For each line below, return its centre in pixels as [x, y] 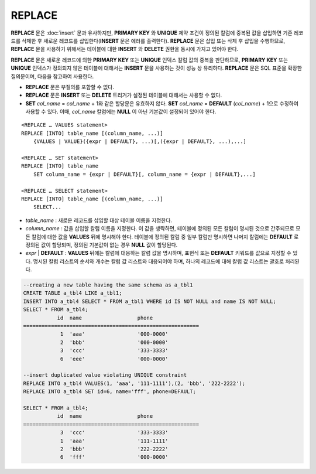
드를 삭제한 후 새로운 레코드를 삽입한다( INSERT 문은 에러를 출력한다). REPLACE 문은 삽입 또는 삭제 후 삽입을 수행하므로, [148, 40]
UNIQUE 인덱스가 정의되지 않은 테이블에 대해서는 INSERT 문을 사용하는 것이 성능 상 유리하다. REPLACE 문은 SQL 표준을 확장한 [157, 68]
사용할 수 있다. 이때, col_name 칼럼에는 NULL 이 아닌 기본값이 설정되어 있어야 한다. [121, 112]
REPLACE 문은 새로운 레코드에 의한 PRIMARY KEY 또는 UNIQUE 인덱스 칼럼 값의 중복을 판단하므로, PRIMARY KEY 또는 [150, 60]
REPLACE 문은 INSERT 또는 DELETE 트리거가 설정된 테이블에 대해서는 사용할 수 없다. [124, 95]
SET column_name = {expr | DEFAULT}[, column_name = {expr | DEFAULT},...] [144, 174]
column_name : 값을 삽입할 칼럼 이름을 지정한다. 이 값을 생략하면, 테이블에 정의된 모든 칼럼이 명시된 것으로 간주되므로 [160, 229]
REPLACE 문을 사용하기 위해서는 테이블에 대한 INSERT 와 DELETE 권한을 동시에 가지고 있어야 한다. [125, 49]
